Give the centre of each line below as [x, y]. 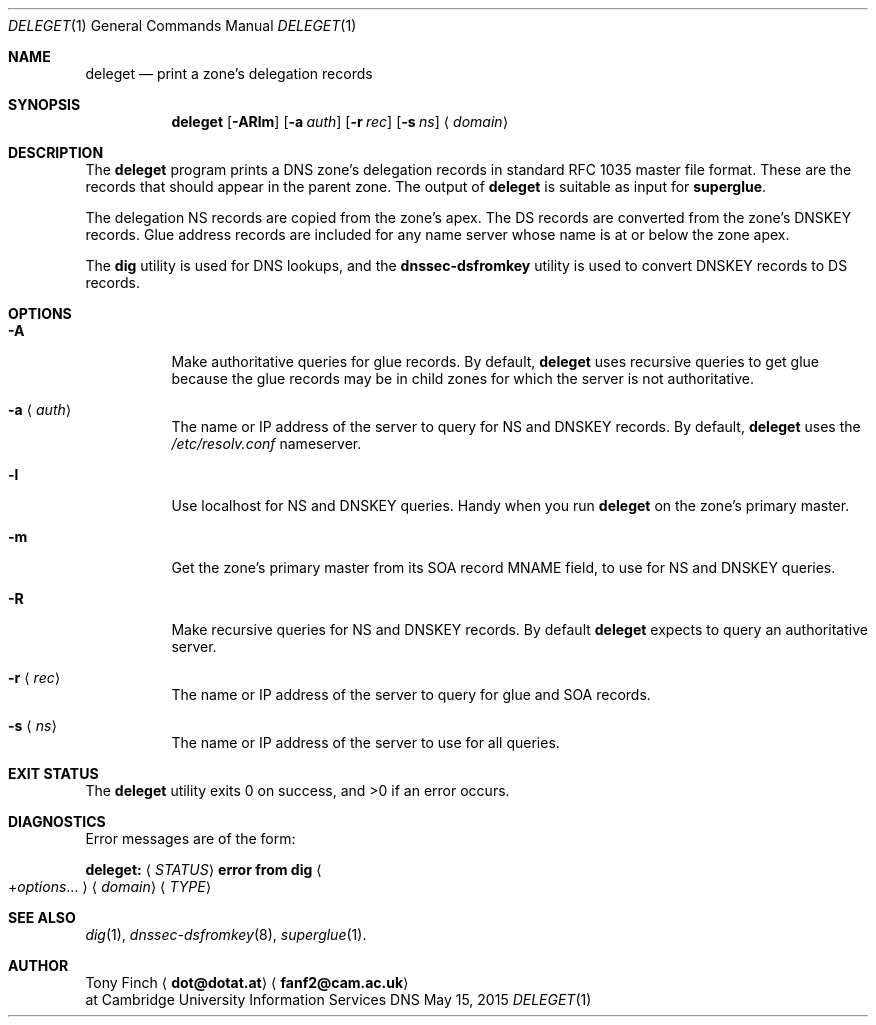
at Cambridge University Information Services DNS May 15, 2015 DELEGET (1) [338, 999]
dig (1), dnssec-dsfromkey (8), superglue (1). [226, 934]
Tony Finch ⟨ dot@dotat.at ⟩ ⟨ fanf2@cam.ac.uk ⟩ [247, 982]
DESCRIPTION [56, 152]
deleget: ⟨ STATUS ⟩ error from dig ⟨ [203, 869]
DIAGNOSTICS [57, 821]
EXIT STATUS [53, 773]
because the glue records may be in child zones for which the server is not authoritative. [463, 378]
